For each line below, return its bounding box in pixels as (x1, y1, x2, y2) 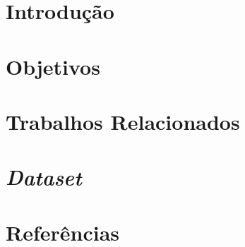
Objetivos (6, 52, 100, 80)
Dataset (6, 162, 82, 192)
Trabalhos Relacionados (6, 107, 240, 135)
